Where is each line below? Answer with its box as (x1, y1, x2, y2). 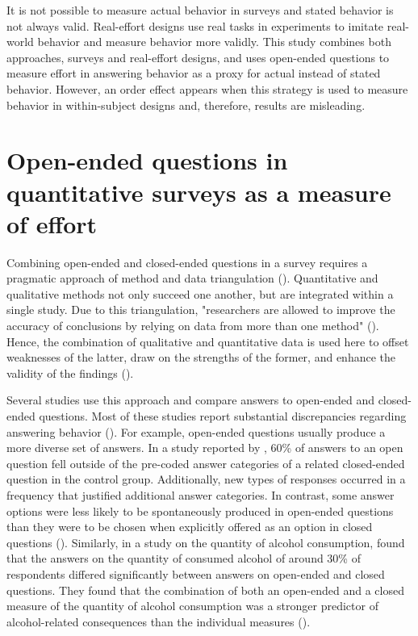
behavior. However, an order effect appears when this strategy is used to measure (6, 80, 408, 97)
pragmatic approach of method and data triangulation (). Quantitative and (6, 270, 378, 287)
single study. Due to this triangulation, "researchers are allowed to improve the (6, 301, 395, 318)
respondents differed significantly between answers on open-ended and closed (6, 565, 385, 582)
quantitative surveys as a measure (6, 175, 391, 208)
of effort (6, 207, 98, 240)
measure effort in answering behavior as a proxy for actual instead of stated (6, 65, 381, 82)
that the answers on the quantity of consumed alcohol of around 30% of (6, 550, 361, 567)
